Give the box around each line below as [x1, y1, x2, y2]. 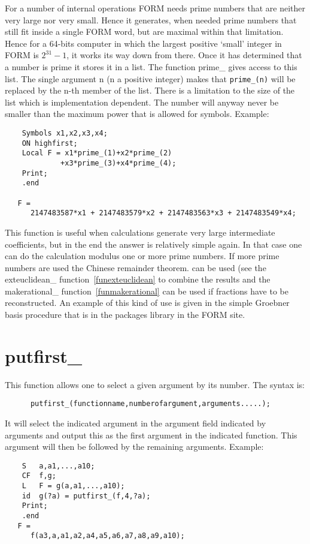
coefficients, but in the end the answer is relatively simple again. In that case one [5, 238, 302, 250]
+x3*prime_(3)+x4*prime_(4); [60, 158, 177, 167]
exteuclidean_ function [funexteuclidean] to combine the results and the [5, 273, 271, 285]
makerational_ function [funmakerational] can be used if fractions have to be [5, 284, 288, 297]
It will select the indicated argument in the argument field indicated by [5, 417, 266, 429]
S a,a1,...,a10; [22, 461, 95, 470]
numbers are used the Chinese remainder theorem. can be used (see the [5, 261, 266, 273]
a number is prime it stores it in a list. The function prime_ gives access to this [5, 60, 297, 73]
